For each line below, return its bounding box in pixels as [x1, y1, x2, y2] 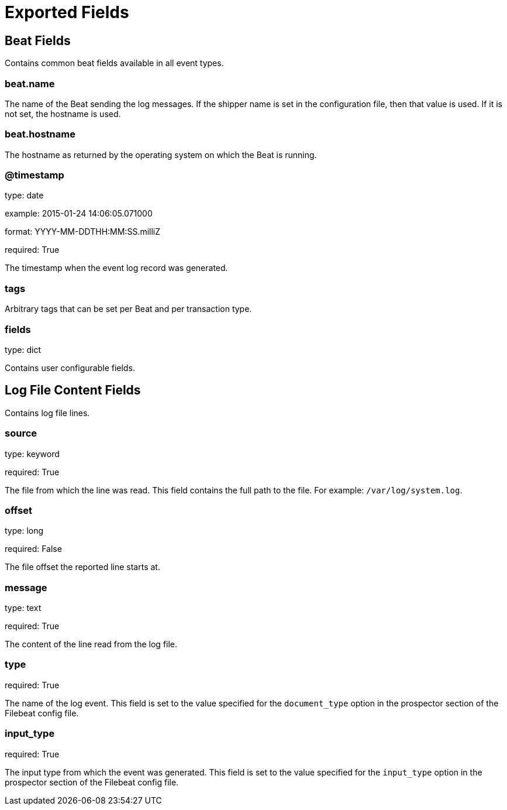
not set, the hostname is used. [5, 108, 121, 119]
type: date [5, 190, 44, 201]
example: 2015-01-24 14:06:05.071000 [5, 208, 153, 219]
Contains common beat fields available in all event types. [5, 58, 224, 68]
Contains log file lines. [5, 407, 90, 418]
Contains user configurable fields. [5, 362, 135, 373]
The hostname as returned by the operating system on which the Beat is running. [5, 149, 317, 160]
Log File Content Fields [5, 383, 141, 398]
